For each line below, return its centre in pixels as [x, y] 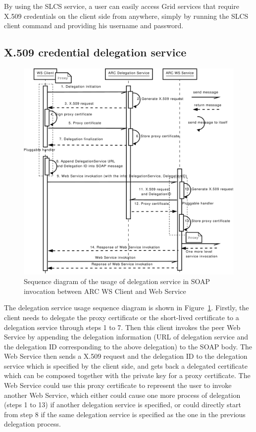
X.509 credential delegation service [95, 52]
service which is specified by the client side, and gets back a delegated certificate [126, 365]
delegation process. [32, 424]
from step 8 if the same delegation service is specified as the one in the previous [125, 414]
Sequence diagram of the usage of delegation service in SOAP [117, 281]
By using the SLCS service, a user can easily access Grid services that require [122, 6]
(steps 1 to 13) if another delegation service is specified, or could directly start [123, 405]
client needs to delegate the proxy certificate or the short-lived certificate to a [122, 317]
